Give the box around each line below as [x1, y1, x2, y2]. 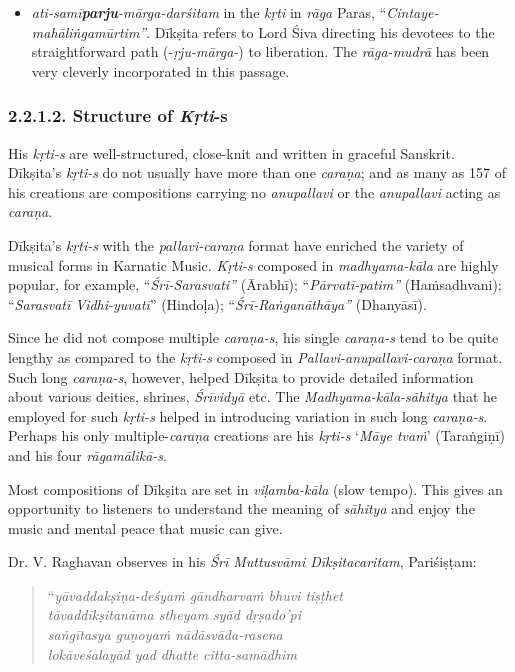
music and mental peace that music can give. [8, 517, 283, 538]
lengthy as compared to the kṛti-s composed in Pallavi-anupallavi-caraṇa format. [8, 346, 503, 367]
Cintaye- [386, 2, 439, 22]
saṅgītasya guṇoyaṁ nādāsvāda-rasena [47, 624, 283, 645]
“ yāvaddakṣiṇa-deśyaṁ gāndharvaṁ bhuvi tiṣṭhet [47, 584, 343, 605]
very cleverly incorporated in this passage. [31, 60, 290, 81]
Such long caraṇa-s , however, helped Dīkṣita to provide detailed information [8, 366, 474, 387]
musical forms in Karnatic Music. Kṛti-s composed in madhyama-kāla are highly [8, 254, 499, 275]
